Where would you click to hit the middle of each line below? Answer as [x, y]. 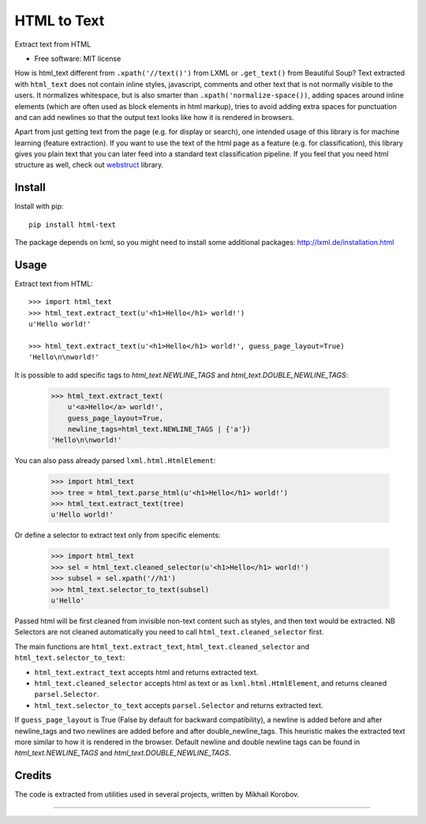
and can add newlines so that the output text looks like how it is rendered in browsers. [155, 117]
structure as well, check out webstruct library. [89, 165]
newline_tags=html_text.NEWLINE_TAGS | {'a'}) [159, 429]
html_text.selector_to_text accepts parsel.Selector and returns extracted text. [179, 705]
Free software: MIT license [78, 58]
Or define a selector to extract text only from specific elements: [118, 535]
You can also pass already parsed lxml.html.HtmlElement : [115, 461]
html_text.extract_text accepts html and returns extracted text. [146, 672]
